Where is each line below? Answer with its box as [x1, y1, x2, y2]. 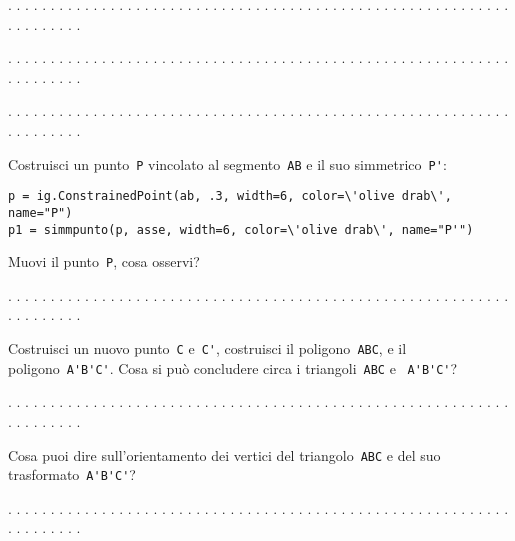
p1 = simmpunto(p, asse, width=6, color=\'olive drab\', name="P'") [8, 222, 474, 237]
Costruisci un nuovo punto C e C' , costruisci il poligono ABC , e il [8, 338, 407, 359]
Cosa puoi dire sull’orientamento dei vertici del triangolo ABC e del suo [8, 444, 441, 465]
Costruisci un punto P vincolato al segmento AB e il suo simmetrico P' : [8, 153, 447, 174]
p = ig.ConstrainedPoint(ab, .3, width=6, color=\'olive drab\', [8, 189, 452, 204]
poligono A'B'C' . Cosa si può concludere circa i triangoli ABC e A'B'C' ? [8, 357, 458, 378]
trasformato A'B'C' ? [8, 464, 136, 485]
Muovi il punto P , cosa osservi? [8, 251, 200, 272]
